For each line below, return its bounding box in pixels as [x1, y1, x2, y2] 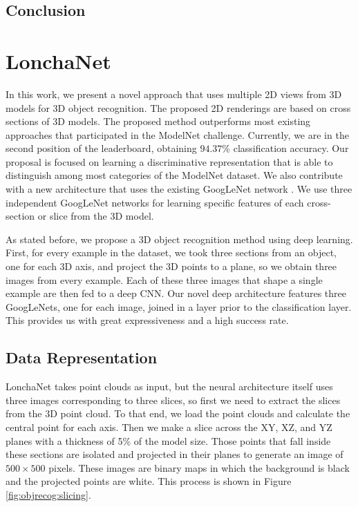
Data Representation [6, 347, 158, 368]
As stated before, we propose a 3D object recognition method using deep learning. [6, 231, 353, 246]
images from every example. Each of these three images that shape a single [6, 272, 323, 287]
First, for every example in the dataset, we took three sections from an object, [6, 245, 337, 260]
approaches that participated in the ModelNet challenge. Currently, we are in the [6, 127, 349, 142]
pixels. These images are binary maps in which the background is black [48, 460, 350, 475]
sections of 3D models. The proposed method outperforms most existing [6, 114, 311, 128]
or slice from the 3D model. [37, 209, 154, 223]
